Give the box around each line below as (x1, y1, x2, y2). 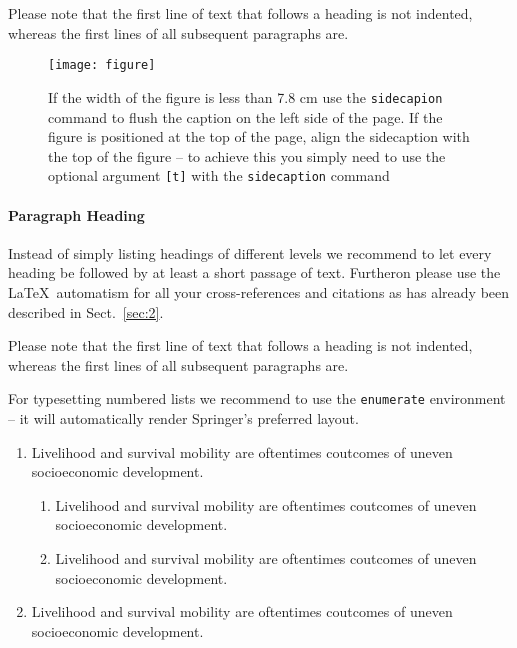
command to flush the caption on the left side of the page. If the (48, 106, 443, 127)
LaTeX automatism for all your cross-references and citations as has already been (8, 281, 510, 302)
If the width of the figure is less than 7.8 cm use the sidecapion (48, 86, 443, 107)
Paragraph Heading (8, 204, 145, 225)
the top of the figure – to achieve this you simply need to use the (48, 145, 446, 166)
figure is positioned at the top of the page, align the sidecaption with (48, 126, 470, 147)
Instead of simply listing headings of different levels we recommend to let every (8, 242, 492, 263)
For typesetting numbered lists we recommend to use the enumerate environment (8, 388, 506, 409)
